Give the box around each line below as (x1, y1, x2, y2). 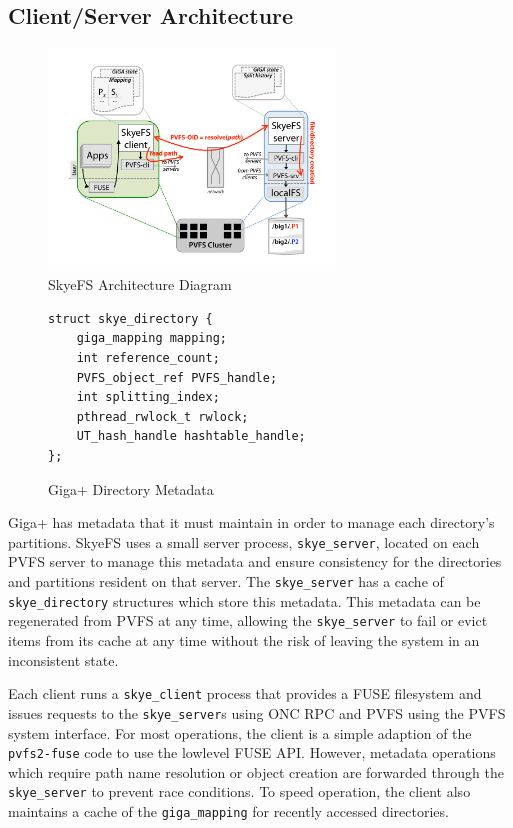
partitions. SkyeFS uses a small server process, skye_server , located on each (8, 531, 480, 552)
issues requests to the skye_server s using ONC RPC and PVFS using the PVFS (8, 702, 506, 723)
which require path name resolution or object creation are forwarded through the (8, 761, 504, 782)
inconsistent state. (8, 649, 119, 670)
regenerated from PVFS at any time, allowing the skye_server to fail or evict (8, 610, 488, 631)
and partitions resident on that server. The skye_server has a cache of (8, 571, 444, 592)
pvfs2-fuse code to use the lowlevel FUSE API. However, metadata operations (8, 742, 496, 763)
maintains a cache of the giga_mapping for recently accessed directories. (8, 801, 449, 822)
